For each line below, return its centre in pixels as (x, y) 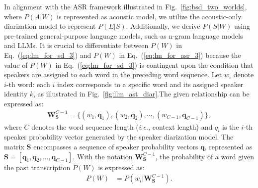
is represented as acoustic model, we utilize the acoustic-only (149, 16)
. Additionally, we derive (163, 26)
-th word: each (28, 84)
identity (16, 94)
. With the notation (103, 156)
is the (231, 126)
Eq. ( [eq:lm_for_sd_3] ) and (48, 55)
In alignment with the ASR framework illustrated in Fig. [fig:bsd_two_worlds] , (126, 6)
